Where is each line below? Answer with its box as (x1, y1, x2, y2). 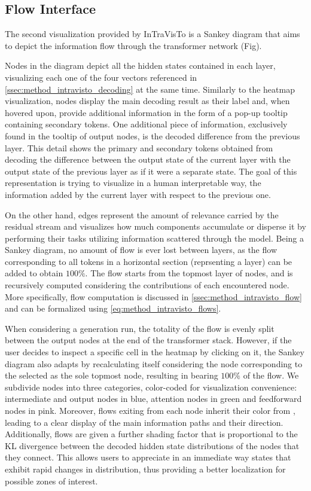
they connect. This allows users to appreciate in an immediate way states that (5, 451, 291, 463)
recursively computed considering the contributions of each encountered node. (5, 279, 289, 291)
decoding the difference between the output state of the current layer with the (5, 153, 291, 166)
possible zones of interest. (5, 474, 98, 487)
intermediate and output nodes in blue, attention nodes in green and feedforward (5, 392, 302, 405)
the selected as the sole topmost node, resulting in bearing (5, 369, 218, 382)
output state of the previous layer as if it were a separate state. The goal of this (5, 164, 297, 177)
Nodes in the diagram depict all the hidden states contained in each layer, (5, 59, 276, 72)
